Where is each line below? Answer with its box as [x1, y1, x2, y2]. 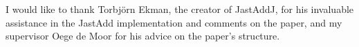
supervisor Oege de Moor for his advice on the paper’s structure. [6, 29, 280, 43]
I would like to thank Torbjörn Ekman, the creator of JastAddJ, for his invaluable [6, 2, 354, 16]
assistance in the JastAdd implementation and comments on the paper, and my [6, 15, 342, 29]
